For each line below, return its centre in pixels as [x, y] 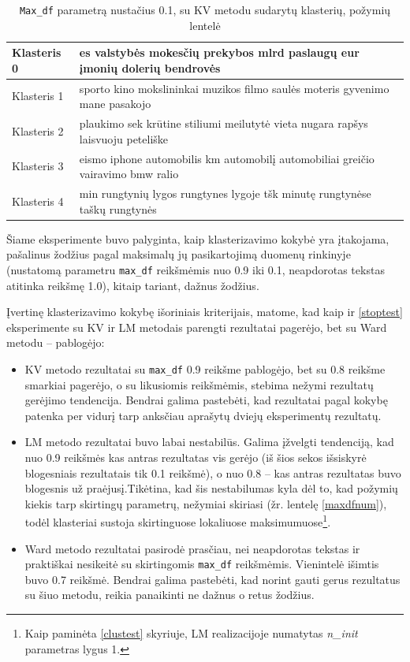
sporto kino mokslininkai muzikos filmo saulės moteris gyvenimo [234, 88]
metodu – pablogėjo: [56, 342]
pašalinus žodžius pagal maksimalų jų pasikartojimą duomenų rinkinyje [179, 254]
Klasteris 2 [38, 130]
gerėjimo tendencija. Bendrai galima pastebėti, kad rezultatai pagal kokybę [206, 400]
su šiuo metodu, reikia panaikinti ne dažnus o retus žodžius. [170, 595]
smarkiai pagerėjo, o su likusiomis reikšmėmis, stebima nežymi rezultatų [199, 384]
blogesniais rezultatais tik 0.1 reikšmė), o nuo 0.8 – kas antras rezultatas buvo [213, 472]
